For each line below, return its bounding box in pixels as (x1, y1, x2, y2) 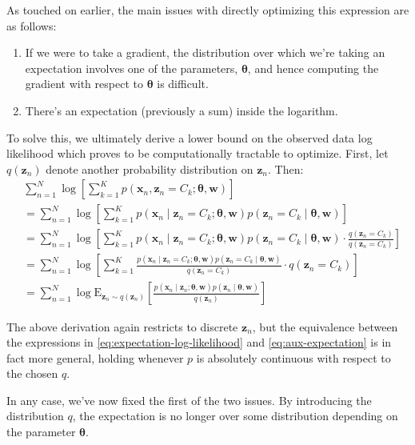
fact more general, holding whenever (6, 349, 184, 366)
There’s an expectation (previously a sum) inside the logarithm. (25, 102, 338, 118)
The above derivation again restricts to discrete (6, 318, 238, 335)
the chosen (6, 365, 58, 382)
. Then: (267, 160, 304, 177)
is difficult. (157, 75, 209, 92)
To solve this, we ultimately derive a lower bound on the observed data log (6, 129, 373, 146)
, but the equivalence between (252, 318, 398, 335)
